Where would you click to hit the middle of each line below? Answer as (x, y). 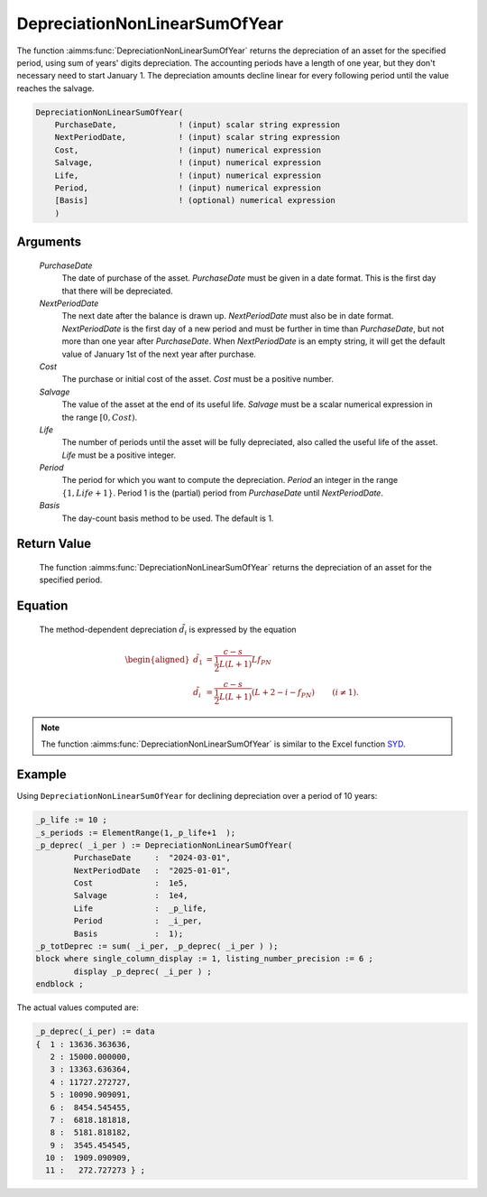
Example (41, 775)
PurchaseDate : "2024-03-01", (152, 858)
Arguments (49, 242)
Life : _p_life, (140, 908)
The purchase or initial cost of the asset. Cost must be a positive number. (198, 379)
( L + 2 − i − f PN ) (283, 693)
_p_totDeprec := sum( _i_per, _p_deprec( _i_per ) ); (157, 946)
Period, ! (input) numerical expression (188, 188)
